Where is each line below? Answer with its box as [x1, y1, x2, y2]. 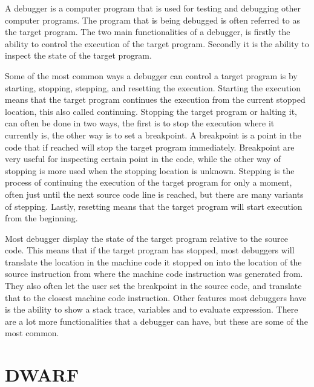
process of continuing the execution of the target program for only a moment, [5, 176, 292, 189]
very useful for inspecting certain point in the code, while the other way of [5, 152, 281, 165]
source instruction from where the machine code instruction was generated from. [5, 267, 303, 280]
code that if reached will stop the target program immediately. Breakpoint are [5, 140, 295, 153]
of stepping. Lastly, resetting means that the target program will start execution [5, 200, 303, 212]
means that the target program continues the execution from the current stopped [5, 93, 306, 106]
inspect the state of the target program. [5, 49, 152, 62]
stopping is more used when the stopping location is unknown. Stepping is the [5, 164, 295, 177]
